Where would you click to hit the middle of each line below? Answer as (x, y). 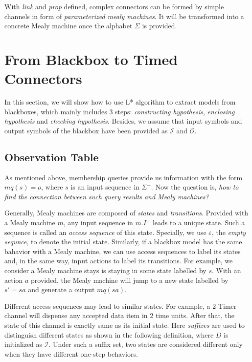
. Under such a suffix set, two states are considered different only (146, 344)
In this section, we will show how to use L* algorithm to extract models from (120, 102)
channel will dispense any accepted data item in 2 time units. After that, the (120, 315)
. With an (227, 270)
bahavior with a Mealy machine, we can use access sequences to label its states (123, 251)
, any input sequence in (98, 223)
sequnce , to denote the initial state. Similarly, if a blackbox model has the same (123, 242)
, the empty (229, 232)
